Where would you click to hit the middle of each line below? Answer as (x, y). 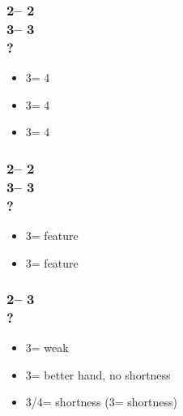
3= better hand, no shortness (98, 374)
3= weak (47, 347)
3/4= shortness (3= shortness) (101, 402)
